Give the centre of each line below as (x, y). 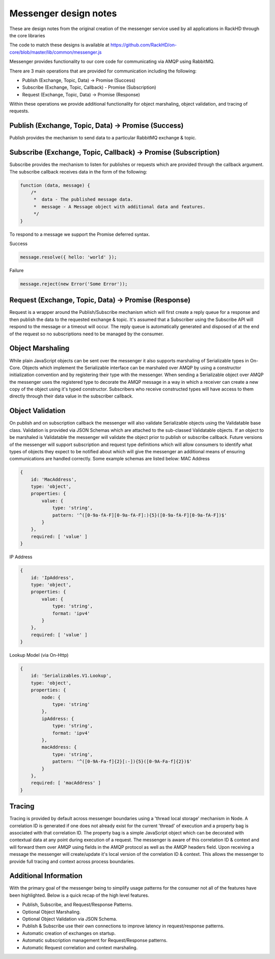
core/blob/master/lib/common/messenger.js (56, 52)
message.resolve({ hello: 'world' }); (68, 257)
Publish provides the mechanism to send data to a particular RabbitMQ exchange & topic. (103, 138)
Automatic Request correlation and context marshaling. (80, 947)
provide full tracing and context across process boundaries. (72, 861)
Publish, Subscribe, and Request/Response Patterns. (77, 905)
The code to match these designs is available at (59, 45)
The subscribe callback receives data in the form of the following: (78, 171)
